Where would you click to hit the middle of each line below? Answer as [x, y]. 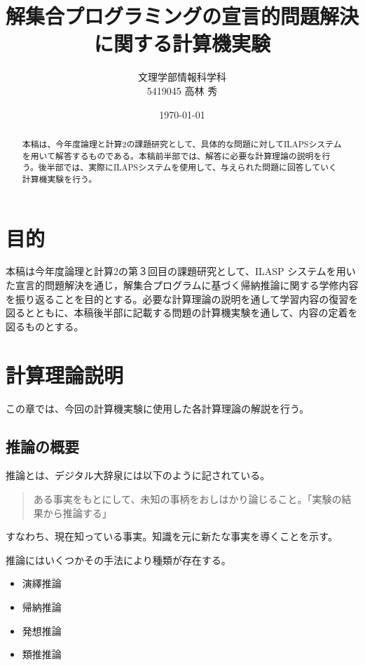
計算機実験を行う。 [60, 179]
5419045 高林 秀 [182, 90]
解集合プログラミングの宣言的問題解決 [182, 16]
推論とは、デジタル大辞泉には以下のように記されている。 [138, 475]
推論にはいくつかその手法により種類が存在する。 [118, 559]
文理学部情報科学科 [182, 77]
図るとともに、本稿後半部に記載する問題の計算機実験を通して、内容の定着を [182, 313]
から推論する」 [77, 512]
